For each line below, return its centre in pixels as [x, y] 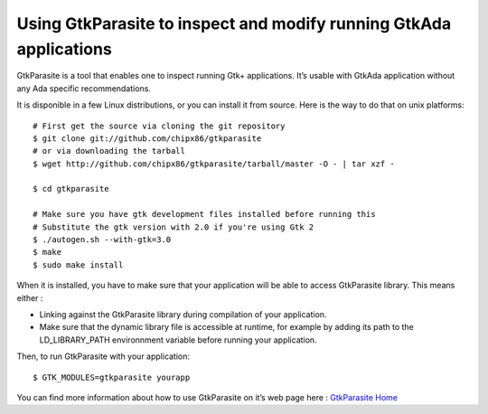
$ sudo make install [78, 265]
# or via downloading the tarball [109, 151]
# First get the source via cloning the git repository [159, 126]
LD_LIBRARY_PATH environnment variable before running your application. [178, 340]
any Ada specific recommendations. [84, 88]
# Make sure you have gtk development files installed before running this [204, 214]
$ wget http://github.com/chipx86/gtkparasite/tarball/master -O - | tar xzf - [214, 164]
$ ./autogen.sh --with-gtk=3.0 [102, 240]
